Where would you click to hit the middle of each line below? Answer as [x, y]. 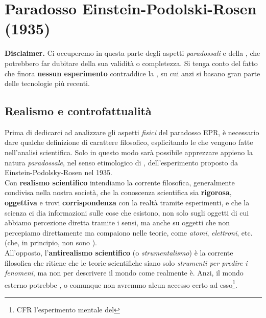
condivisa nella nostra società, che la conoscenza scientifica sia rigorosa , [118, 192]
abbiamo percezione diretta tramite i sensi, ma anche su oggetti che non [117, 222]
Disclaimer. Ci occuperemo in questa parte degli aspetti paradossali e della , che [132, 53]
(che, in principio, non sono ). [51, 242]
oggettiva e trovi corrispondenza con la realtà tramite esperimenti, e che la [127, 203]
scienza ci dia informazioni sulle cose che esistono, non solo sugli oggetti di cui [127, 212]
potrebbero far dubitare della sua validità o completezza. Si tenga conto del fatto [131, 63]
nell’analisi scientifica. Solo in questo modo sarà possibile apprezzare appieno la [129, 152]
